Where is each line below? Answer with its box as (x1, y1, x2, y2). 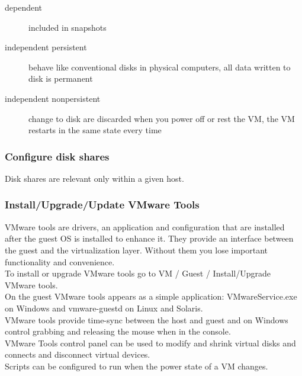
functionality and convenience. (5, 255, 115, 268)
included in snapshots (28, 21, 107, 33)
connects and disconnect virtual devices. (5, 348, 150, 361)
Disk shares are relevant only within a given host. (5, 172, 184, 184)
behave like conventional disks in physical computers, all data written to (28, 60, 291, 73)
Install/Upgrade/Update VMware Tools (5, 197, 200, 212)
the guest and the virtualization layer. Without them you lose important (5, 243, 268, 256)
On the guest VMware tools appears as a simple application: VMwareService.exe (5, 290, 297, 303)
